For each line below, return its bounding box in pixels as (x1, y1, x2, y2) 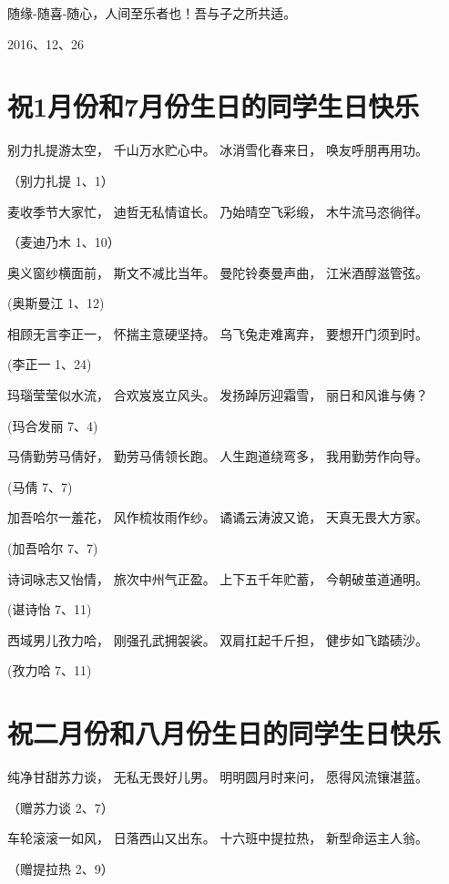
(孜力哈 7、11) (7, 661, 92, 680)
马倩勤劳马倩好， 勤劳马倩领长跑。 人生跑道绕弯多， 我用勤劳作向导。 (7, 447, 428, 466)
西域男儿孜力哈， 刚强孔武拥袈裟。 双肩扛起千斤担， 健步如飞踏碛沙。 (7, 630, 428, 649)
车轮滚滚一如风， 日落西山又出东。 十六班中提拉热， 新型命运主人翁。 (7, 828, 428, 848)
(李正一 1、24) (7, 355, 92, 374)
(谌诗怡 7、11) (7, 600, 92, 619)
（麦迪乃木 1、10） (7, 232, 120, 252)
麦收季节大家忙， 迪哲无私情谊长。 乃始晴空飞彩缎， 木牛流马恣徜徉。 (7, 201, 428, 221)
